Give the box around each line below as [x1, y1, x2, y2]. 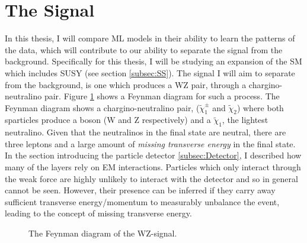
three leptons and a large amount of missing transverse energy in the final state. [5, 137, 296, 150]
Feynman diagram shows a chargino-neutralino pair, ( [5, 101, 200, 114]
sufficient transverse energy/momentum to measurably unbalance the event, [5, 195, 280, 208]
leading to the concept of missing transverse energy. [5, 207, 192, 219]
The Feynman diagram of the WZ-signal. [28, 227, 177, 239]
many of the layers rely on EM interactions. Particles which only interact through [5, 161, 301, 173]
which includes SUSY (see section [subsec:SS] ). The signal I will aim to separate [5, 66, 295, 79]
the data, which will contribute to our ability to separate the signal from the [5, 43, 283, 56]
